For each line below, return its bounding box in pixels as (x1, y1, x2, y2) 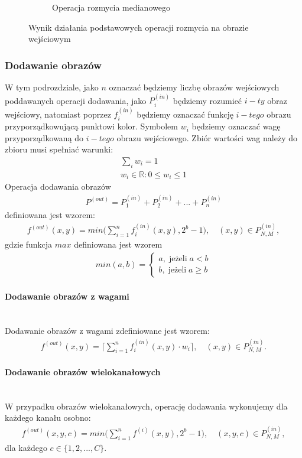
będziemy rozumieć (173, 94, 242, 106)
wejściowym (28, 33, 71, 45)
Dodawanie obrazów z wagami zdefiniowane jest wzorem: (5, 324, 210, 337)
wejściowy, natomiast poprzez (5, 108, 111, 120)
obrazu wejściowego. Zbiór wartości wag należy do (116, 131, 297, 144)
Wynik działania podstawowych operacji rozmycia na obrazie (28, 21, 249, 33)
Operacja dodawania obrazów (5, 180, 111, 193)
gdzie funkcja (5, 238, 53, 251)
